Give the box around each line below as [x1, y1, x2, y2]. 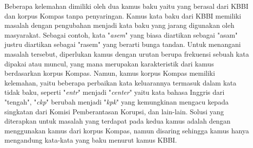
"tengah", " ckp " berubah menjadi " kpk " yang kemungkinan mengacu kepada [4, 96, 229, 106]
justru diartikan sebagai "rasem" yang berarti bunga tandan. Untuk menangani [4, 39, 241, 49]
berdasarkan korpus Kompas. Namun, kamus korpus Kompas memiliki [4, 68, 215, 78]
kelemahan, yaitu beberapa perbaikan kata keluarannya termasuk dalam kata [4, 77, 236, 87]
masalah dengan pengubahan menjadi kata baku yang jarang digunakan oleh [4, 20, 234, 30]
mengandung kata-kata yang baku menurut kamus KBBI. [4, 135, 177, 145]
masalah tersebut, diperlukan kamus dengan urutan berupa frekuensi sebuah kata [4, 48, 249, 59]
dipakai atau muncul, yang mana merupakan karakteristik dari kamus [4, 58, 214, 68]
